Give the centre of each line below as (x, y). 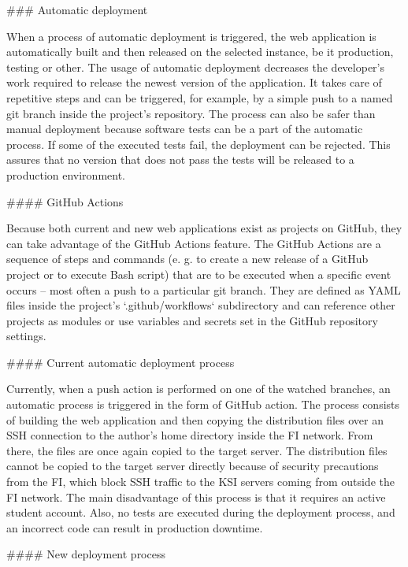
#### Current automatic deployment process (121, 362)
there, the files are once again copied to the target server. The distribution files (197, 450)
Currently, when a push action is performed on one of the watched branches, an (198, 389)
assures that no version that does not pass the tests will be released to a (180, 159)
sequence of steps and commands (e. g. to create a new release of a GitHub (187, 259)
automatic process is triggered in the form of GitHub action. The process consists (203, 404)
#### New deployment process (86, 554)
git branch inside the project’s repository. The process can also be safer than (191, 113)
